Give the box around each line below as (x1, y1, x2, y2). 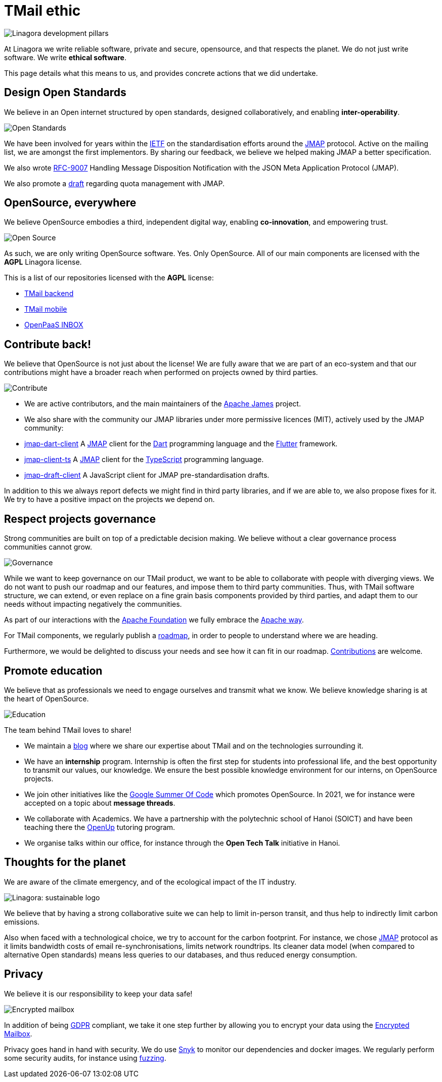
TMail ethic (4, 2, 81, 19)
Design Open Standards (4, 86, 126, 99)
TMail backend (24, 289, 74, 298)
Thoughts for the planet (4, 856, 126, 869)
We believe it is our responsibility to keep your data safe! (4, 989, 193, 998)
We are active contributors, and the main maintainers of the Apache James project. (24, 399, 301, 408)
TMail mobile (24, 305, 67, 314)
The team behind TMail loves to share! (4, 725, 131, 734)
